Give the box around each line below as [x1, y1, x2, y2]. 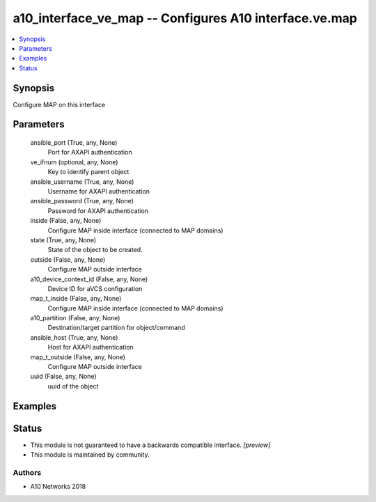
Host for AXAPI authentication [47, 343, 134, 352]
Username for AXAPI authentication [47, 187, 150, 195]
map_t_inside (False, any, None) [30, 295, 122, 303]
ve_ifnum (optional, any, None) [30, 157, 118, 166]
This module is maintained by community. [30, 450, 150, 459]
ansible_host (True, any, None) [30, 333, 118, 341]
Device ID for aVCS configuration [47, 284, 143, 292]
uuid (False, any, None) [30, 372, 97, 381]
